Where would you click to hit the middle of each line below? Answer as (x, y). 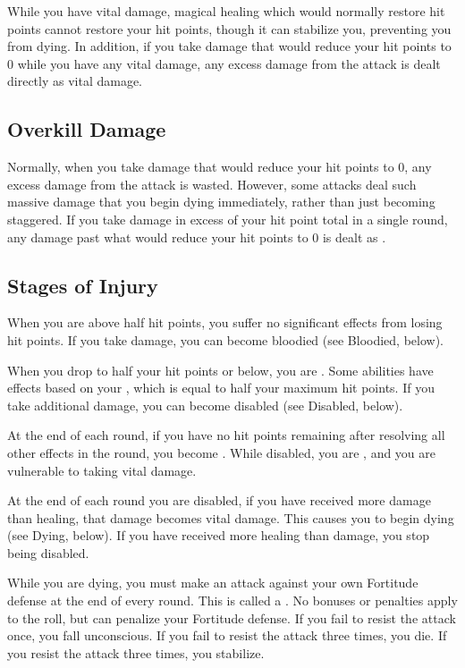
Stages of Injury (83, 285)
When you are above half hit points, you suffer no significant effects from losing (225, 322)
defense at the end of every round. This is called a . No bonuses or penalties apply (232, 600)
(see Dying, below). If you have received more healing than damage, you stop (219, 535)
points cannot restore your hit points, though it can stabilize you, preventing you (229, 28)
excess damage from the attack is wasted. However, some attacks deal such (212, 184)
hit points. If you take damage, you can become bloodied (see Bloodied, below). (226, 339)
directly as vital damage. (75, 81)
